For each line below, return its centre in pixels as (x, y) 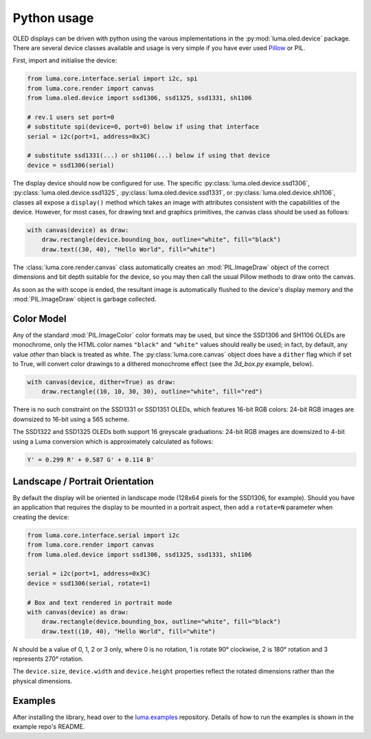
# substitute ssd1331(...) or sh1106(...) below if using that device (149, 156)
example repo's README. (49, 727)
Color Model (40, 318)
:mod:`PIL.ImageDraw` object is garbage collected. (85, 299)
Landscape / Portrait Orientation (83, 481)
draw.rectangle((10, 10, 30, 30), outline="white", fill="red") (152, 392)
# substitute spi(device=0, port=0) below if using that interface (143, 127)
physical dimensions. (43, 681)
